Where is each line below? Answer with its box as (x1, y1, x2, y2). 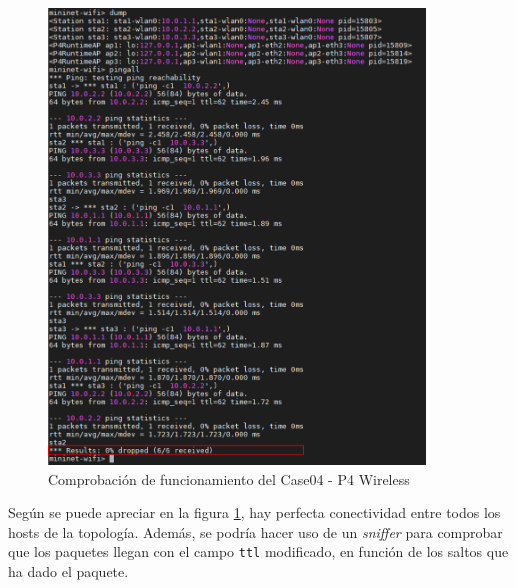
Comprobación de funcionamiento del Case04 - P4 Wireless (48, 468, 410, 489)
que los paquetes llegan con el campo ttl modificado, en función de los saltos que (8, 541, 509, 562)
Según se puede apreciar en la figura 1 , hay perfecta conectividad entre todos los (8, 502, 501, 523)
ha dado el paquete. (8, 560, 129, 581)
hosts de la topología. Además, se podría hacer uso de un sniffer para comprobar (8, 521, 503, 542)
